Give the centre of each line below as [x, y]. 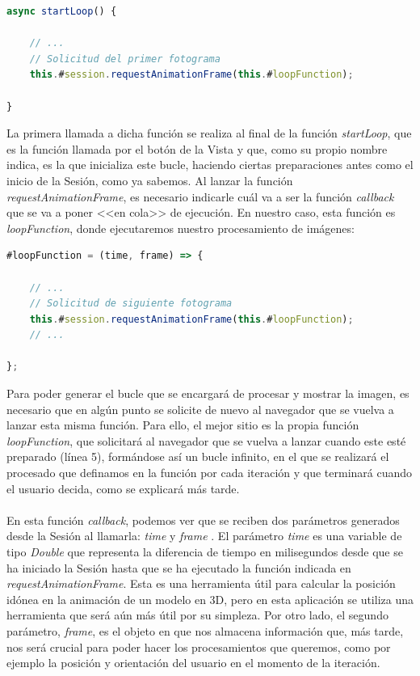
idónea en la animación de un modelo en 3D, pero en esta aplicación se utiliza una [210, 599]
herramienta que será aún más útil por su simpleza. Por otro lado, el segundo [197, 615]
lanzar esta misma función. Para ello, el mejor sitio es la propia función [183, 425]
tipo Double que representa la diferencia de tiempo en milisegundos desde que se [205, 551]
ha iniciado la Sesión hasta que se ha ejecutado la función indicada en [179, 567]
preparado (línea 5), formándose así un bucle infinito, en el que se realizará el [198, 456]
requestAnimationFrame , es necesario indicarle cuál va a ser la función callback [200, 196]
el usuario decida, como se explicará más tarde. [123, 488]
